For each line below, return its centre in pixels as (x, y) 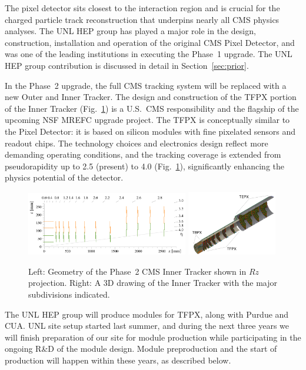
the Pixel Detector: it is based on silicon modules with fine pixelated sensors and (150, 131)
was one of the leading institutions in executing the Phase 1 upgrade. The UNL (149, 54)
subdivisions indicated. (69, 294)
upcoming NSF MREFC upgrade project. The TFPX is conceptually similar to (147, 120)
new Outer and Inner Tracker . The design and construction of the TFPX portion (151, 97)
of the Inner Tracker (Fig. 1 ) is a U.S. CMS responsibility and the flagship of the (152, 108)
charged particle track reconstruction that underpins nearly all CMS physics (142, 19)
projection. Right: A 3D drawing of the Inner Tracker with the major (153, 283)
